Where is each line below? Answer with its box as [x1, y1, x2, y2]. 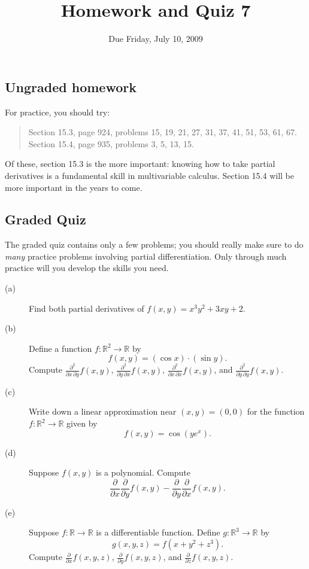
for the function [247, 405, 305, 418]
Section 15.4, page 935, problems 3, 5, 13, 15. [28, 137, 195, 150]
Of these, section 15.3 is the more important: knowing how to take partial [5, 157, 275, 170]
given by [66, 417, 98, 430]
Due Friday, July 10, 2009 [108, 32, 203, 45]
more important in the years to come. [5, 181, 143, 193]
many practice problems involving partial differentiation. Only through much [5, 249, 287, 262]
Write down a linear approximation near [29, 405, 177, 418]
